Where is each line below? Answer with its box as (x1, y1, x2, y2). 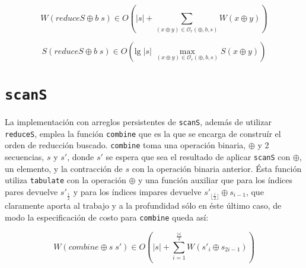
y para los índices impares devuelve (73, 185, 202, 197)
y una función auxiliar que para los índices (138, 174, 293, 186)
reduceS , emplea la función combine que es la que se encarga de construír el (5, 127, 281, 139)
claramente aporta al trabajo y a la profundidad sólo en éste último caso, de (5, 199, 282, 212)
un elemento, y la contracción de (5, 162, 123, 174)
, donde (67, 150, 94, 162)
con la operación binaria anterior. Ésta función (132, 162, 302, 174)
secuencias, (5, 150, 44, 162)
